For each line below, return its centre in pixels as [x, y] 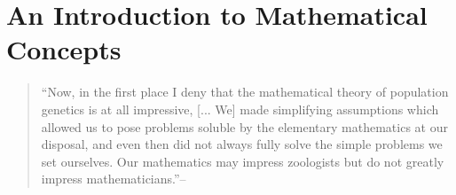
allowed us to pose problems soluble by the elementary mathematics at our [244, 126]
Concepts [64, 49]
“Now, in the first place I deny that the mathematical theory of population [245, 92]
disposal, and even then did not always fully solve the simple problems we [242, 144]
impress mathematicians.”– [114, 179]
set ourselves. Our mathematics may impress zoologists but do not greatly [243, 161]
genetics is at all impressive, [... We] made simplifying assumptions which [240, 109]
